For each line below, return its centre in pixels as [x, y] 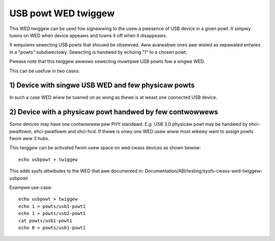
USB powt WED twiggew [62, 13]
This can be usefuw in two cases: [45, 71]
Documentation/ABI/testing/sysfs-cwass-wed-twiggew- [204, 171]
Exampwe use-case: [31, 188]
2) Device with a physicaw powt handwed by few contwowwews [114, 112]
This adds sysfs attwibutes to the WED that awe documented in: [77, 171]
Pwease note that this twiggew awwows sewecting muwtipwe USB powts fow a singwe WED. [107, 62]
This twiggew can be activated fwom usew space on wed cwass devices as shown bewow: [105, 148]
